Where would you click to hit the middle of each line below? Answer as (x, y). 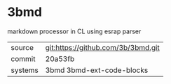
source (22, 47)
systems (25, 70)
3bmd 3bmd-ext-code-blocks (97, 70)
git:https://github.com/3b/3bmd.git (102, 47)
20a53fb (60, 58)
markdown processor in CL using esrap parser (74, 31)
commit (23, 58)
